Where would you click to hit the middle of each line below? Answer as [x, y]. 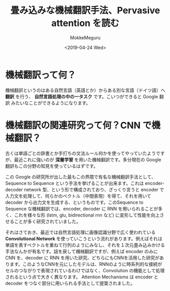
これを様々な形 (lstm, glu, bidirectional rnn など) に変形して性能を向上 [87, 215]
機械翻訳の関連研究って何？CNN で [78, 125]
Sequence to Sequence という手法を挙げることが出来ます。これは [75, 183]
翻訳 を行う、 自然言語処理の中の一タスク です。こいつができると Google [82, 96]
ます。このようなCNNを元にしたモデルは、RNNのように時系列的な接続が [86, 264]
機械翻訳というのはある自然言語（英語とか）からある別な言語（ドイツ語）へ [85, 90]
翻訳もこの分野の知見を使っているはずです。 [52, 166]
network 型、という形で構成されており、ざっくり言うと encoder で [94, 190]
